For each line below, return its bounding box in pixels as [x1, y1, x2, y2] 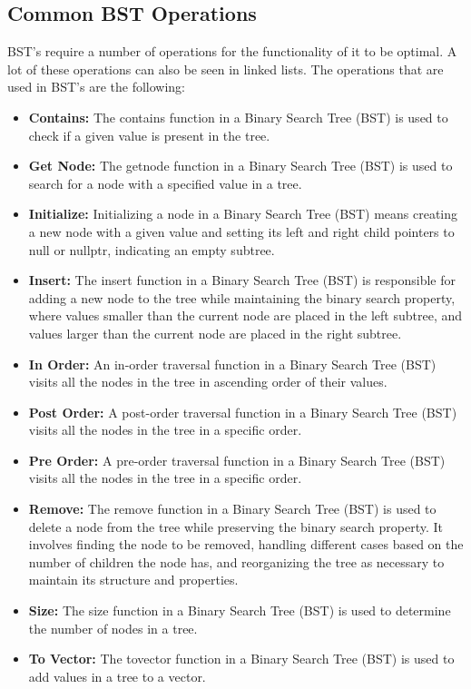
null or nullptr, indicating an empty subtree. [28, 240, 275, 259]
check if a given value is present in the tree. [28, 125, 270, 144]
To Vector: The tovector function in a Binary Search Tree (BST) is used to [28, 649, 455, 668]
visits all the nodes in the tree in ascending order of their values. [28, 372, 388, 391]
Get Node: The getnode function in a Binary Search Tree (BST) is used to [28, 156, 453, 175]
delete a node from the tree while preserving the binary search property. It [28, 517, 444, 536]
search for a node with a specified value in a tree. [28, 173, 302, 192]
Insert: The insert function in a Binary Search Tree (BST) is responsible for [28, 271, 456, 290]
